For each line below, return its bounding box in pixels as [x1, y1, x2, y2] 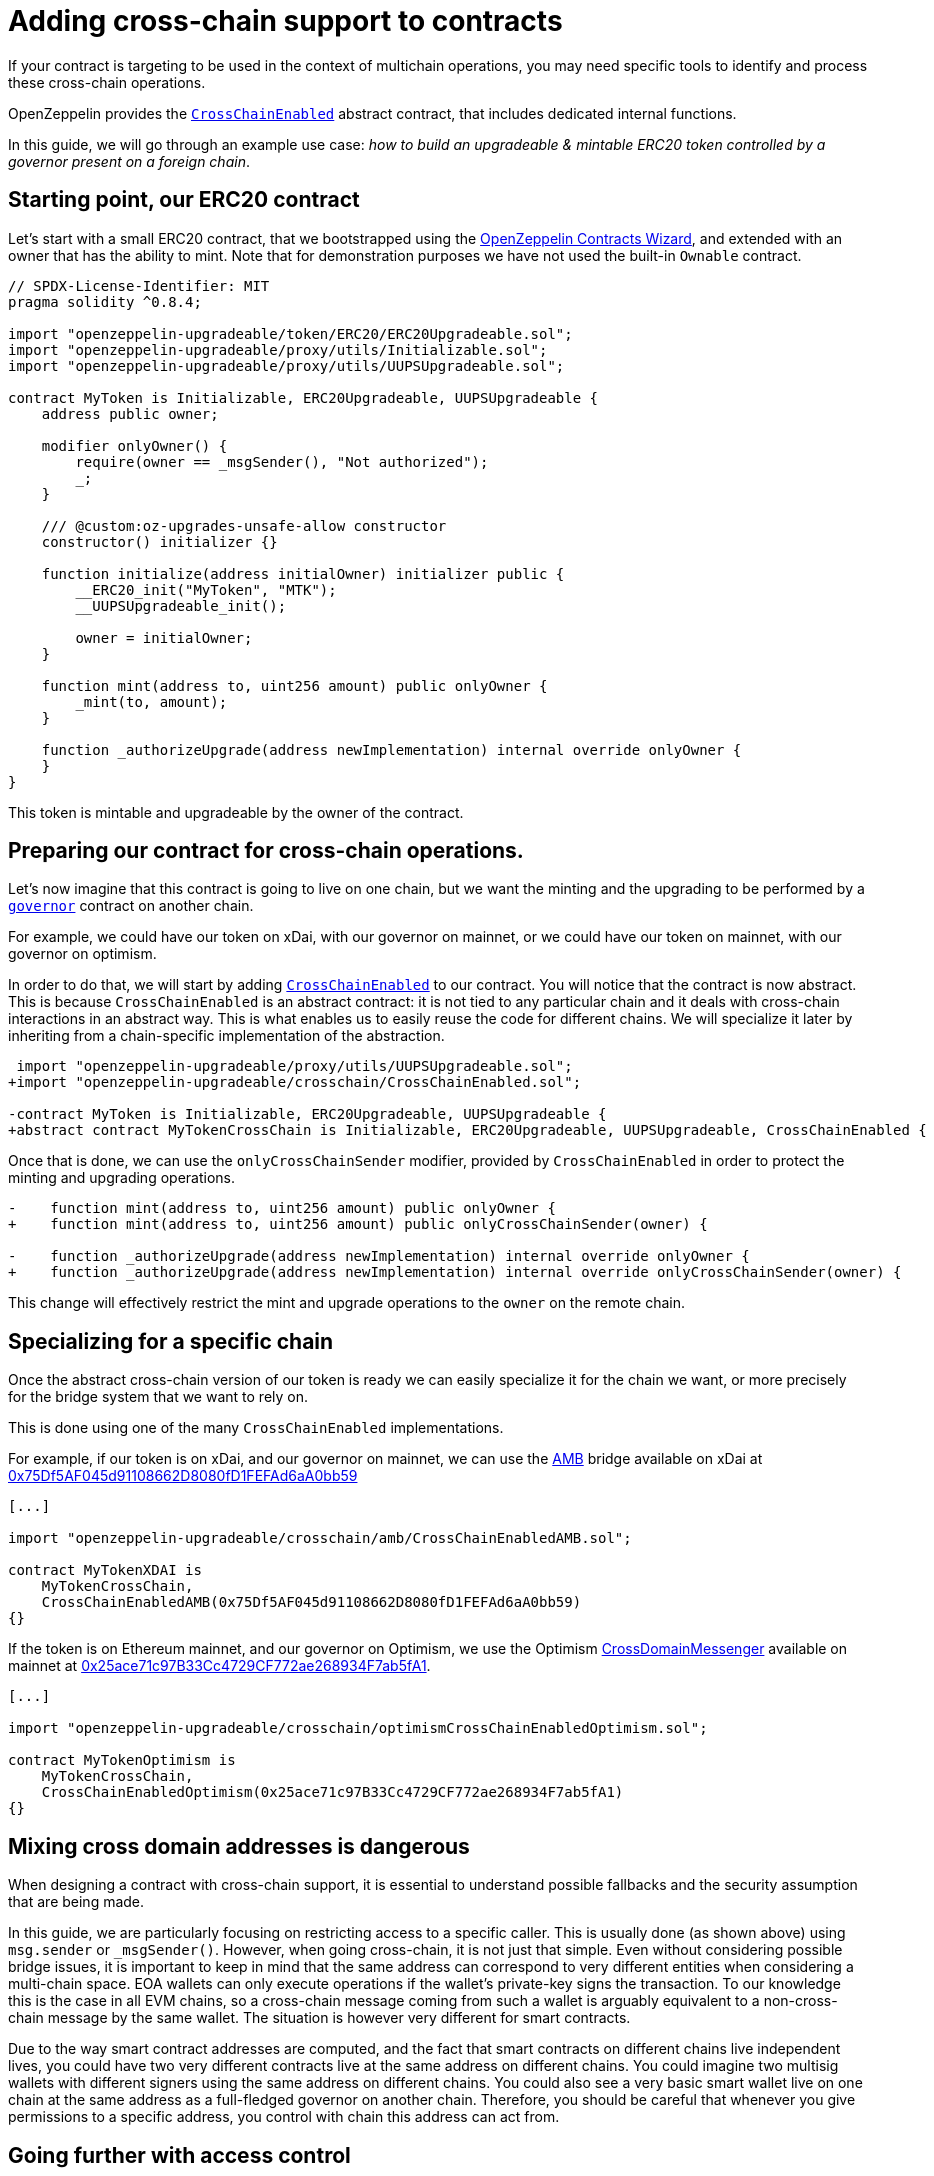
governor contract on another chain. [8, 897, 254, 915]
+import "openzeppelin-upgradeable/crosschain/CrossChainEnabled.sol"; [8, 1074, 582, 1091]
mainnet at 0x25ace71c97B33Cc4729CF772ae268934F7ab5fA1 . [8, 1657, 431, 1675]
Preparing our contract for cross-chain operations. [8, 838, 524, 864]
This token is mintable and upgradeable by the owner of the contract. [8, 803, 464, 821]
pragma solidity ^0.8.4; [8, 293, 202, 310]
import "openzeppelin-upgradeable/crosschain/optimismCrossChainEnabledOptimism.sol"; [8, 1720, 708, 1737]
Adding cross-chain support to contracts [8, 4, 563, 38]
